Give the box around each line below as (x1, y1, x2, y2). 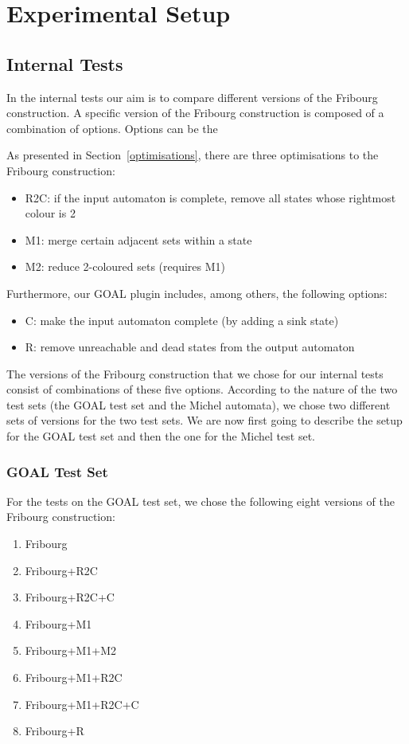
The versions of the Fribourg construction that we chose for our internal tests (6, 365, 384, 382)
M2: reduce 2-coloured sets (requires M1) (25, 258, 225, 275)
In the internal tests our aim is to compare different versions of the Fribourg (6, 88, 378, 105)
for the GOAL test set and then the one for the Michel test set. (6, 428, 315, 444)
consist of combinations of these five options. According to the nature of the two (6, 381, 398, 397)
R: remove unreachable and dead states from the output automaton (25, 339, 355, 355)
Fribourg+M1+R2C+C (25, 695, 139, 712)
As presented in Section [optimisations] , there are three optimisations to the (6, 147, 379, 163)
